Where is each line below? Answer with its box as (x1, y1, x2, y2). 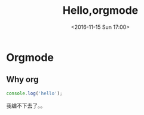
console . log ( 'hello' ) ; (6, 90, 63, 96)
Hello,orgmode (62, 4, 139, 17)
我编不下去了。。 (6, 102, 46, 109)
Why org (6, 74, 39, 84)
